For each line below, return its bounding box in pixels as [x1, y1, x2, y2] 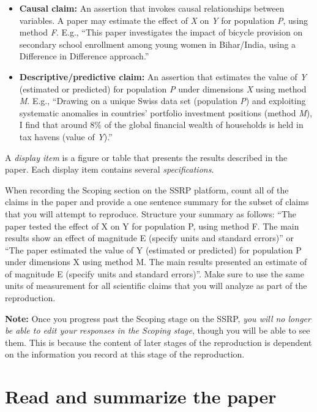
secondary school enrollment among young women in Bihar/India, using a [19, 37, 296, 50]
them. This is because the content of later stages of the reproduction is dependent [5, 335, 312, 348]
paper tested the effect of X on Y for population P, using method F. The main [5, 219, 299, 232]
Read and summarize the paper [5, 384, 277, 409]
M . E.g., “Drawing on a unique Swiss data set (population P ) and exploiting [19, 94, 306, 107]
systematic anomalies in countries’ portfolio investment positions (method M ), [19, 106, 313, 119]
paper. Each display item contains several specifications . [5, 163, 214, 176]
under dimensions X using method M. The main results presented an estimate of [5, 255, 307, 268]
